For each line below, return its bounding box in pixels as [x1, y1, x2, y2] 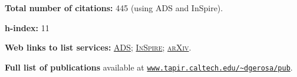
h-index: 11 [5, 21, 49, 34]
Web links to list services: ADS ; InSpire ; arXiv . [5, 41, 192, 53]
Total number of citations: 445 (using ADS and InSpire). [5, 2, 223, 14]
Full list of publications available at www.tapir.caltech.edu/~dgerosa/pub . [5, 61, 293, 73]
